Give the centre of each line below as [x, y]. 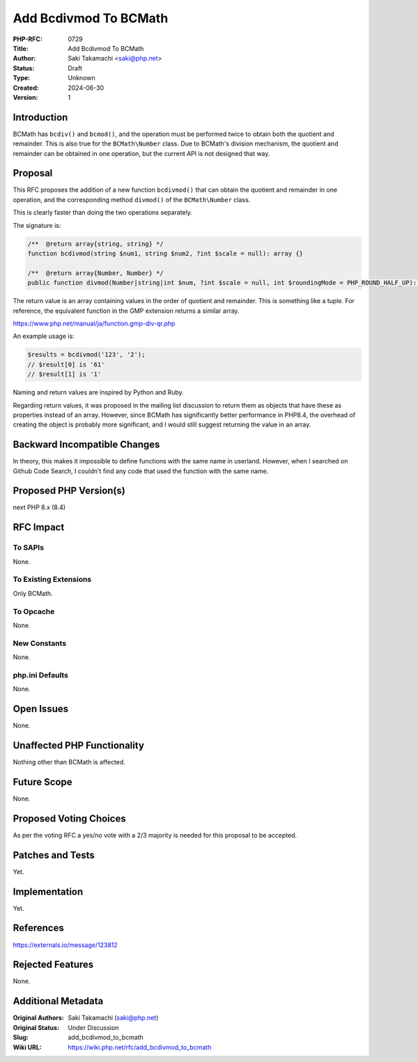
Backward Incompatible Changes [86, 445]
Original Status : [36, 1027]
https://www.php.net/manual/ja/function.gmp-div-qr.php [94, 323]
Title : [21, 48]
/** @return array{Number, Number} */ [95, 273]
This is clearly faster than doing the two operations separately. [103, 213]
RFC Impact [39, 527]
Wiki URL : [27, 1047]
